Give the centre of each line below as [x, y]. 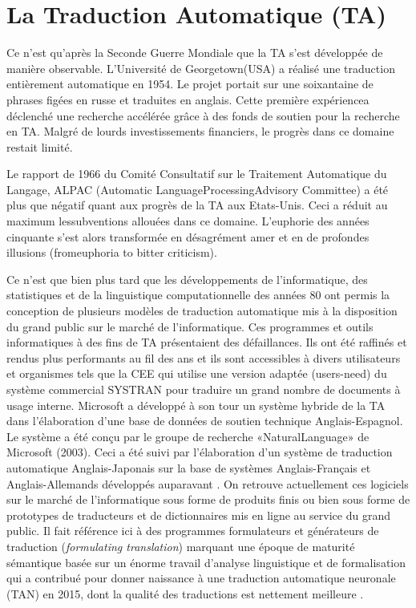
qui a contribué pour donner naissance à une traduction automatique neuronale [201, 578]
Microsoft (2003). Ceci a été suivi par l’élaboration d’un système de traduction [200, 452]
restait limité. [40, 146]
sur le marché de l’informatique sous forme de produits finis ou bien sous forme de [208, 499]
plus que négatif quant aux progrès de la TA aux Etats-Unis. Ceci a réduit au [197, 205]
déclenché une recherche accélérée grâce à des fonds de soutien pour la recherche [203, 115]
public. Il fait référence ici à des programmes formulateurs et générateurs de [193, 531]
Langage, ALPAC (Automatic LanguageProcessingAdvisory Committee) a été [198, 189]
